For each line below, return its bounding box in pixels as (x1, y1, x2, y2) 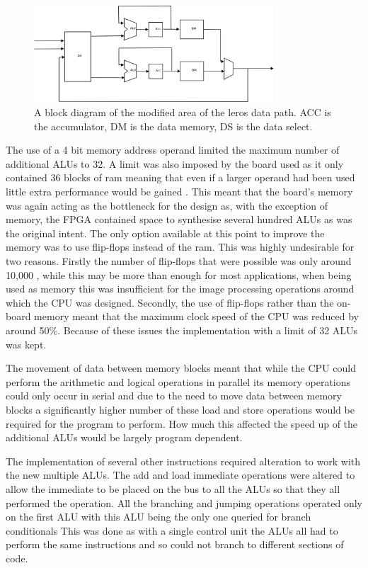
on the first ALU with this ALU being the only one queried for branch (6, 509, 311, 524)
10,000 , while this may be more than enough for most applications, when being (6, 267, 352, 282)
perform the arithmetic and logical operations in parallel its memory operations (6, 374, 351, 389)
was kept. (6, 336, 47, 351)
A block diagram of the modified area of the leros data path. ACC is (34, 105, 331, 120)
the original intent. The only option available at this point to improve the (6, 225, 325, 240)
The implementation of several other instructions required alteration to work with (6, 453, 361, 468)
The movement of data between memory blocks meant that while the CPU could (6, 360, 356, 375)
